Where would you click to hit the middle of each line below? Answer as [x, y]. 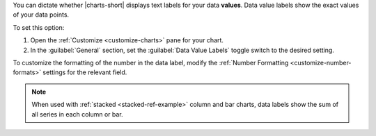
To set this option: [39, 27]
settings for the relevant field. [85, 72]
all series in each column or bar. [77, 114]
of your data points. [41, 15]
